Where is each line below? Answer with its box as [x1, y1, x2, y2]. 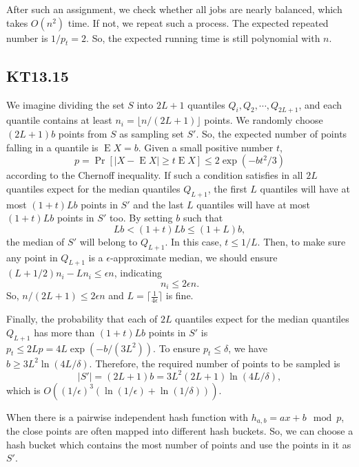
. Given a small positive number [138, 140, 274, 154]
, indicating [114, 265, 162, 280]
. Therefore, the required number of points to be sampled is [89, 356, 340, 370]
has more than [34, 325, 95, 339]
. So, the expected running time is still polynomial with [86, 30, 320, 45]
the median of [6, 234, 65, 248]
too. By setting [109, 210, 173, 225]
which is [6, 382, 41, 397]
